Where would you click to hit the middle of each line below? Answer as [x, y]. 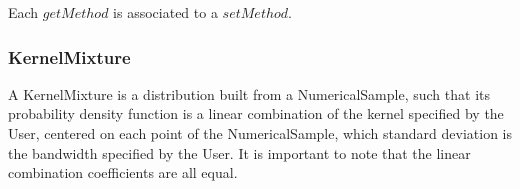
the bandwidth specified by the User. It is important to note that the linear [239, 152]
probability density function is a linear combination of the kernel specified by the [256, 113]
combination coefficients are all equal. [123, 172]
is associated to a [165, 12]
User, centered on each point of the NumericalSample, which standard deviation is [260, 133]
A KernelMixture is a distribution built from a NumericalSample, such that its [249, 93]
